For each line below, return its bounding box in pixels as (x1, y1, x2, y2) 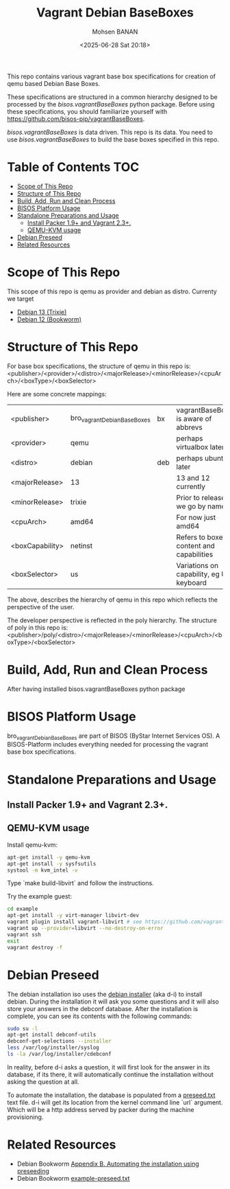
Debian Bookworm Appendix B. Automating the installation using (16, 1159, 200, 1168)
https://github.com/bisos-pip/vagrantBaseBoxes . (7, 115, 145, 123)
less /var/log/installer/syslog (7, 1044, 99, 1052)
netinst (71, 541, 93, 550)
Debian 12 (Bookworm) (16, 315, 82, 324)
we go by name (176, 501, 226, 511)
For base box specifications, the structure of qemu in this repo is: (7, 362, 191, 370)
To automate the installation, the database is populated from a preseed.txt (7, 1091, 216, 1099)
